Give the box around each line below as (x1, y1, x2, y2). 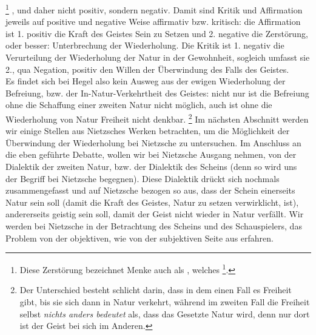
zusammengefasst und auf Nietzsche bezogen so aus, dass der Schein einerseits (5, 184, 295, 197)
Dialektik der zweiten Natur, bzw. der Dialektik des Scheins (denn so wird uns (5, 160, 297, 173)
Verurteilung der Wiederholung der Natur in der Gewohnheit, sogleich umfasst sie (5, 51, 310, 64)
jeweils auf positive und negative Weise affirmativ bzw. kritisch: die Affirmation (5, 15, 301, 28)
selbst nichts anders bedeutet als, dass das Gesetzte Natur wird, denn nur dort (19, 307, 310, 320)
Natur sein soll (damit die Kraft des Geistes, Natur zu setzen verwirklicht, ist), (5, 195, 299, 208)
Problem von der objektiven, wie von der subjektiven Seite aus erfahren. (5, 231, 274, 244)
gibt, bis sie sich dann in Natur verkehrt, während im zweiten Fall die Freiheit (19, 296, 310, 308)
